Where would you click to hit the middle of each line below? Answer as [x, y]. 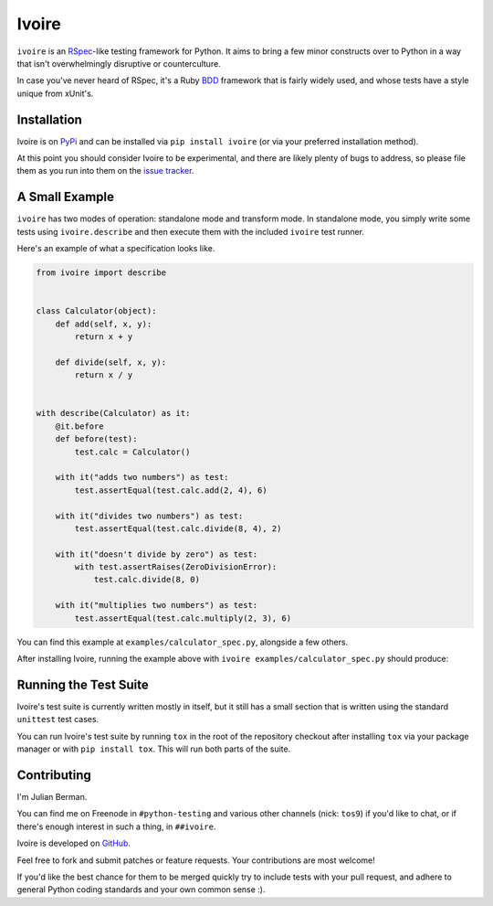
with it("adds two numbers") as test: [142, 477]
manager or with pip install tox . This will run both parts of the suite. [154, 749]
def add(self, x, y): [104, 324]
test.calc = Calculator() [132, 452]
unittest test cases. [58, 719]
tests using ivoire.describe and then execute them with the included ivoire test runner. [191, 231]
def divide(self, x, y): [111, 362]
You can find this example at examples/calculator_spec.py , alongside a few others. [183, 642]
